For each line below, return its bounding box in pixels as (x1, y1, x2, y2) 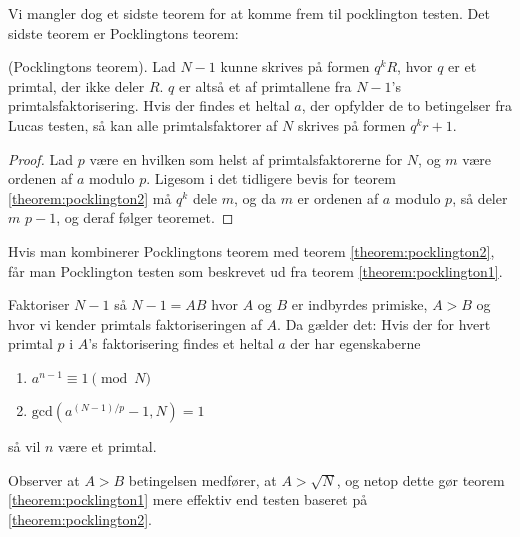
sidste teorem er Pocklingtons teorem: (8, 22, 239, 43)
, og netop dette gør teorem (336, 469, 505, 490)
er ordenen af (297, 187, 379, 208)
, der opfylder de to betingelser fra (301, 95, 512, 116)
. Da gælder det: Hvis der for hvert (277, 313, 491, 334)
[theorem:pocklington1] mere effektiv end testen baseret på (8, 489, 368, 510)
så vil (8, 435, 41, 456)
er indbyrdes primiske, (291, 294, 428, 315)
